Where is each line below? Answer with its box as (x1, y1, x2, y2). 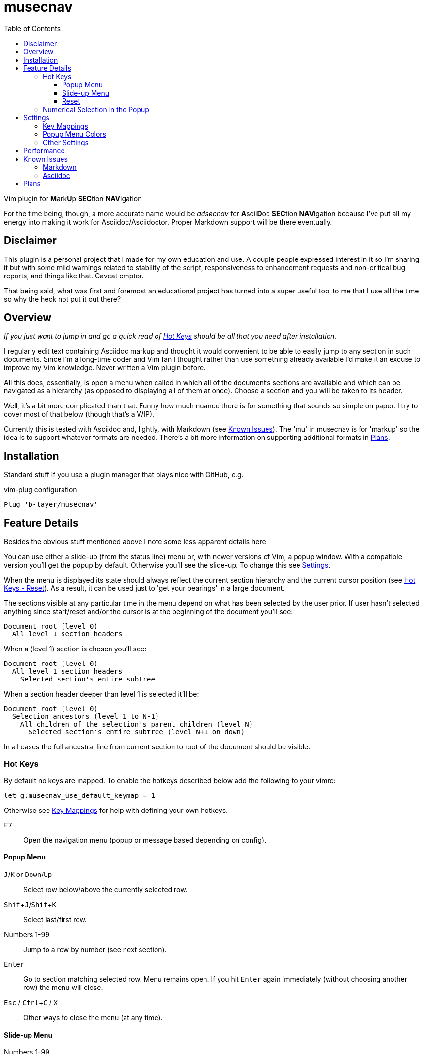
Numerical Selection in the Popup (43, 105, 149, 114)
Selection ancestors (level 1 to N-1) (12, 713, 159, 721)
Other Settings (43, 138, 89, 146)
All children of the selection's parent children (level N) (20, 720, 253, 729)
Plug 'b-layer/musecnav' (4, 501, 98, 509)
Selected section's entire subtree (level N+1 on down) (28, 728, 245, 736)
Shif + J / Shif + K (4, 900, 56, 909)
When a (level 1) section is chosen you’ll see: (4, 645, 147, 653)
